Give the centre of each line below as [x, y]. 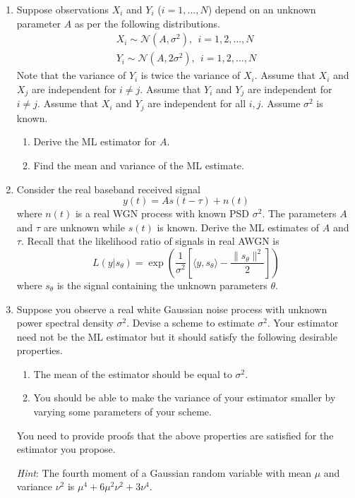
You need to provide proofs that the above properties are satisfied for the [175, 435]
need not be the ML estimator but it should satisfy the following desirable [177, 336]
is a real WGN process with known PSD [162, 213]
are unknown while [84, 227]
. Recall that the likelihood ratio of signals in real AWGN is [150, 241]
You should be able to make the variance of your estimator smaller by [185, 397]
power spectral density [65, 323]
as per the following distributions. [147, 23]
